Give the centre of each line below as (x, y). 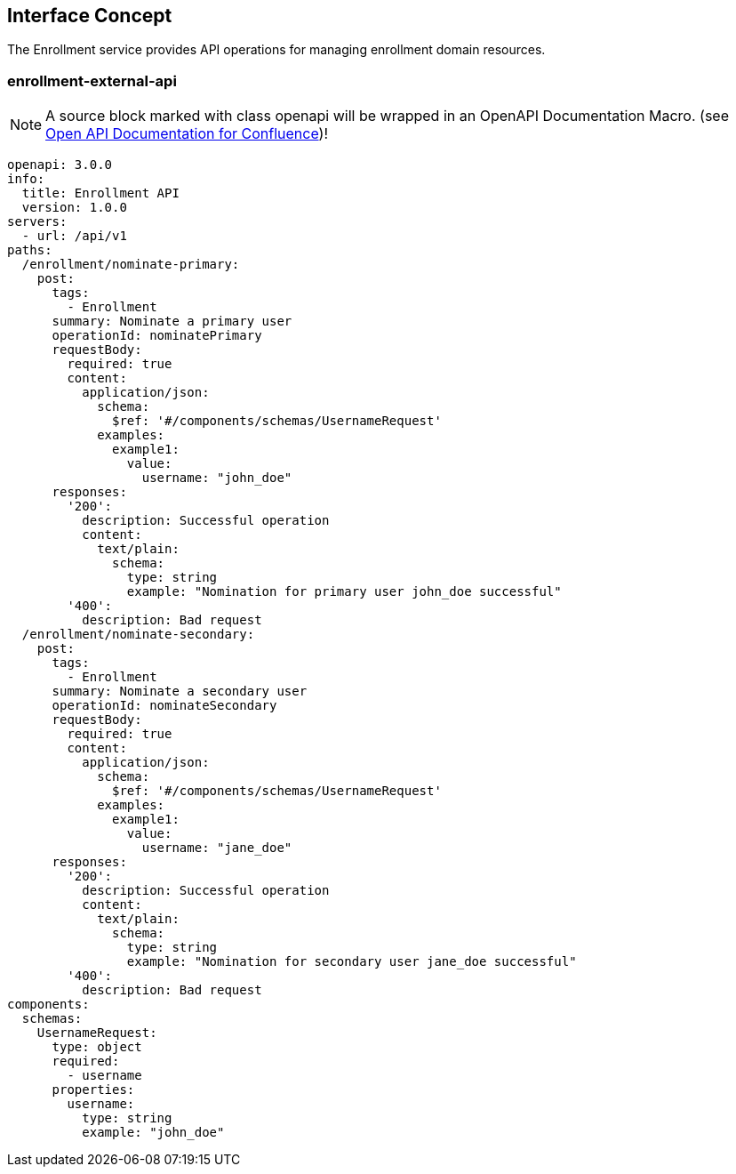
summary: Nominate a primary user (172, 322)
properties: (93, 1090)
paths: (30, 250)
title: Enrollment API (100, 193)
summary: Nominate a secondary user (180, 692)
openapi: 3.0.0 (60, 165)
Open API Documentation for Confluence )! (187, 134)
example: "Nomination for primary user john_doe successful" (344, 592)
